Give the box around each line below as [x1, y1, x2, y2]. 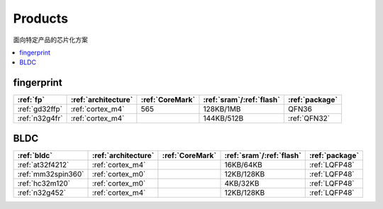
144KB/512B [203, 113, 244, 123]
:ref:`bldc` [17, 150, 53, 160]
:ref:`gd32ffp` [17, 104, 63, 114]
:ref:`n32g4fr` [17, 113, 63, 123]
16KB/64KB [224, 159, 262, 169]
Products [13, 11, 69, 26]
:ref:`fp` [17, 95, 45, 105]
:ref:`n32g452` [17, 188, 67, 198]
